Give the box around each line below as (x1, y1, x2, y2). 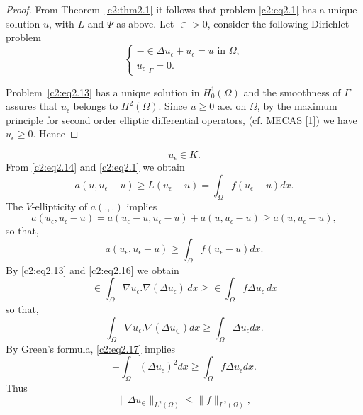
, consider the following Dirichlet (207, 16, 350, 30)
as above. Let (116, 16, 174, 30)
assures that (6, 98, 58, 113)
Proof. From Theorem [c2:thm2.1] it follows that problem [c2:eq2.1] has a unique (6, 2, 357, 16)
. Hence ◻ (33, 126, 79, 141)
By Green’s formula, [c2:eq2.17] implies (6, 341, 175, 356)
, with (49, 16, 74, 30)
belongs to (73, 98, 118, 113)
